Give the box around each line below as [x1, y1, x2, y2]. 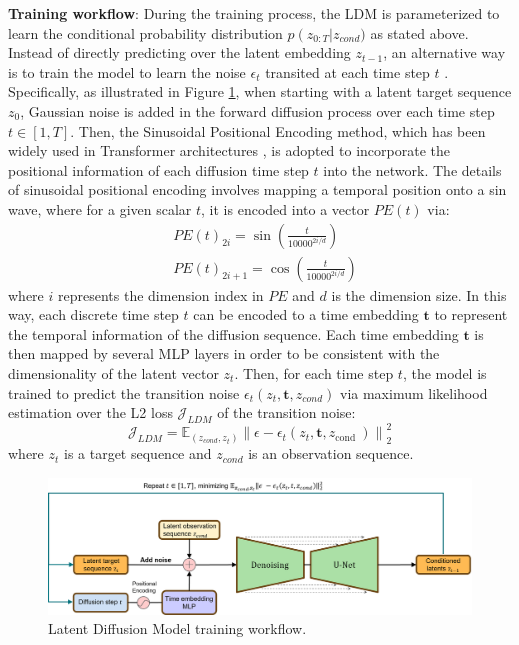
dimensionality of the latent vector [8, 362, 219, 383]
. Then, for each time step [234, 362, 394, 383]
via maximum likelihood [340, 382, 488, 403]
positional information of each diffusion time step [8, 159, 309, 180]
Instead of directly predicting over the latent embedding [8, 42, 351, 63]
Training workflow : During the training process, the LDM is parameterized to [8, 3, 500, 23]
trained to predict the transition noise [8, 382, 240, 403]
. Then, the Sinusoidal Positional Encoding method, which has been [70, 120, 486, 141]
